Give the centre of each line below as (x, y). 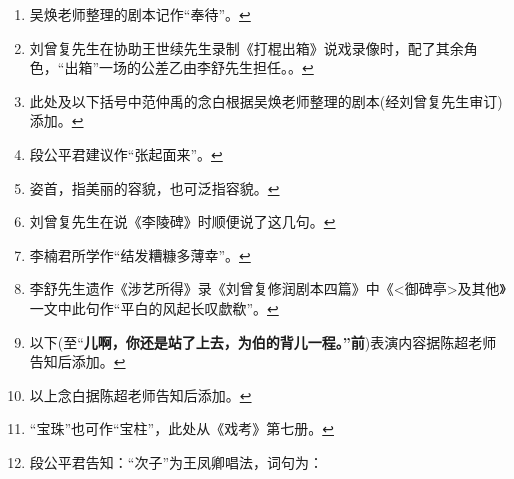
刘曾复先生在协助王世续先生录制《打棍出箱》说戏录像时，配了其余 (246, 47)
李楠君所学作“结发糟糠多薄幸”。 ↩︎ (140, 254)
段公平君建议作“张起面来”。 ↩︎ (126, 153)
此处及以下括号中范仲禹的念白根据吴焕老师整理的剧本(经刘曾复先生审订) (266, 100)
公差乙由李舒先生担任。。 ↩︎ (227, 67)
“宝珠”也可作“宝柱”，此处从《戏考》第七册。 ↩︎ (181, 428)
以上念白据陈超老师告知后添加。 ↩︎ (140, 394)
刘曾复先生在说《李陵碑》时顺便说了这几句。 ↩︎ (182, 221)
